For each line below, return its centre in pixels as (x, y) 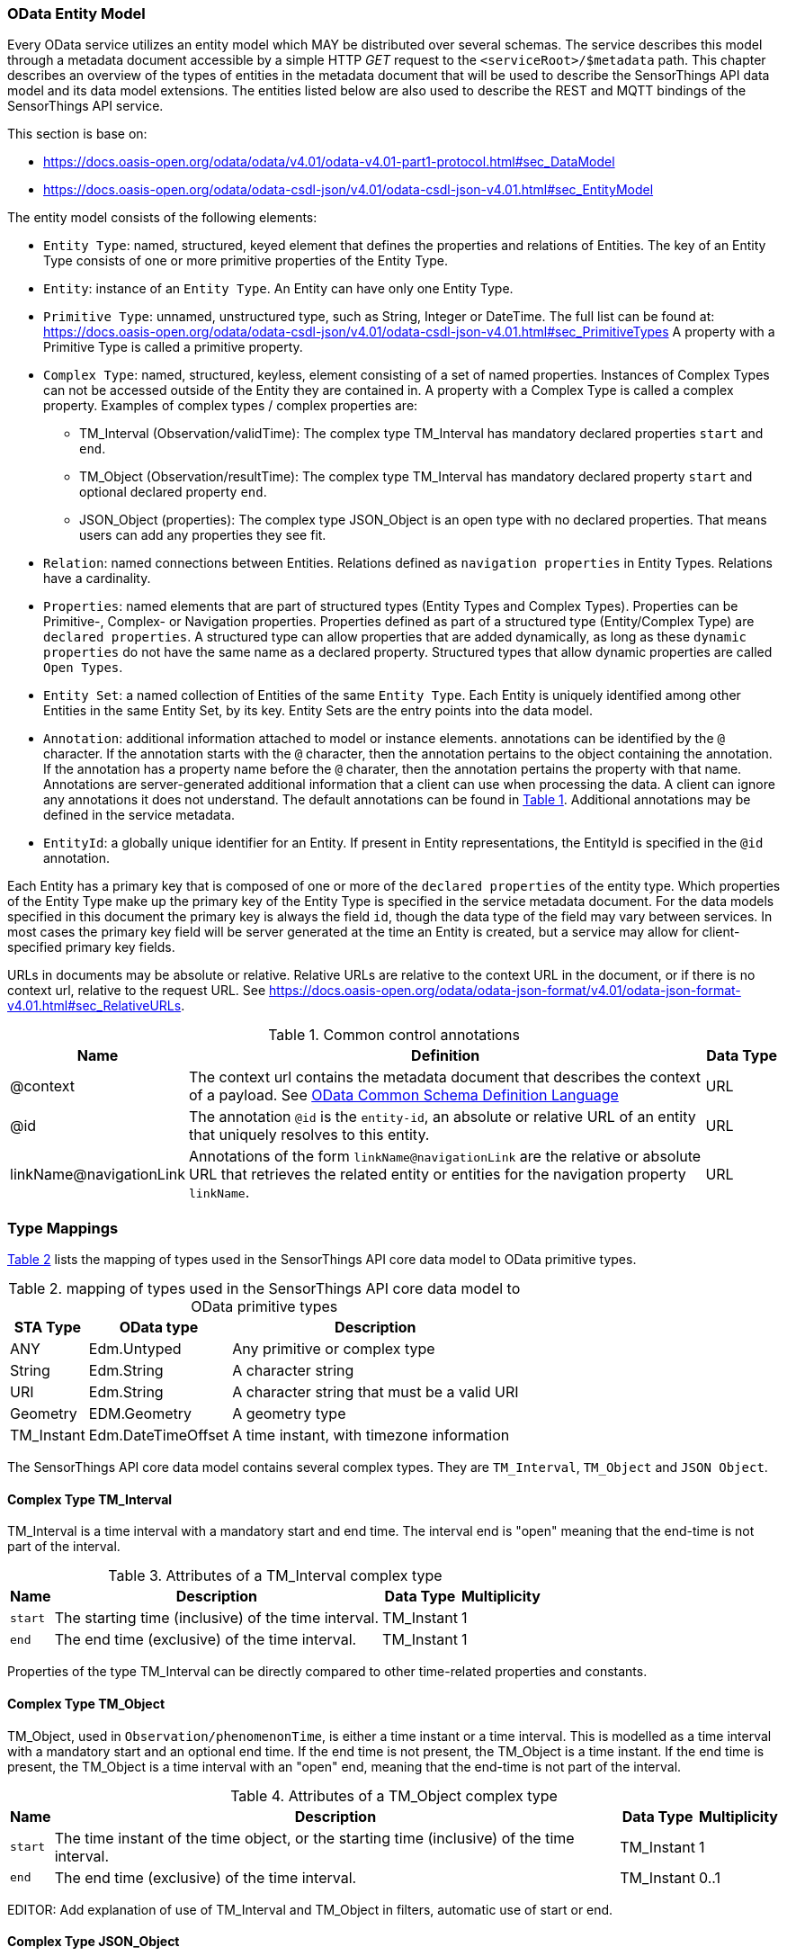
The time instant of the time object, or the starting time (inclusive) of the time (314, 1838)
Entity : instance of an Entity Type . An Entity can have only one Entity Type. (278, 289)
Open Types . (83, 668)
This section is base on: (77, 134)
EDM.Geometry (140, 1414)
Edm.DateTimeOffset (159, 1436)
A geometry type (289, 1414)
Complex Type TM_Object (86, 1703)
